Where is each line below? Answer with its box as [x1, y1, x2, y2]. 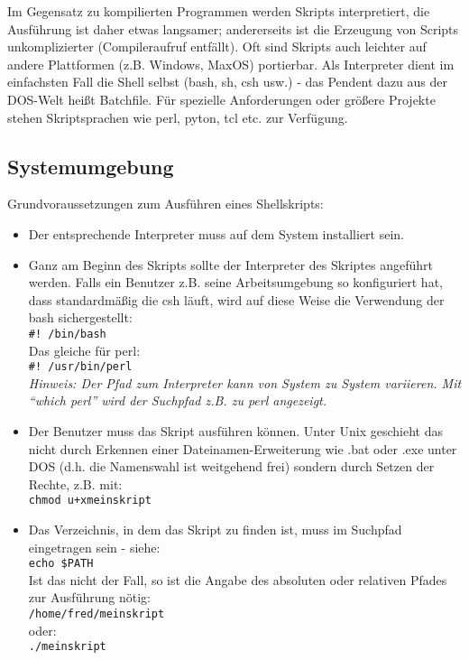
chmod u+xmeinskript [28, 494, 152, 507]
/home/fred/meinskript [28, 608, 165, 621]
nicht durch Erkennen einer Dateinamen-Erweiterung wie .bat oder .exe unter [28, 439, 457, 458]
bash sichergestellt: [28, 308, 133, 327]
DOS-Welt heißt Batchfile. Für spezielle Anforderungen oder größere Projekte [7, 89, 436, 108]
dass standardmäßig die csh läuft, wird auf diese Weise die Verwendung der [28, 290, 445, 309]
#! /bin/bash [28, 327, 106, 340]
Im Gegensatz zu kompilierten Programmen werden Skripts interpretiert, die [7, 2, 430, 20]
